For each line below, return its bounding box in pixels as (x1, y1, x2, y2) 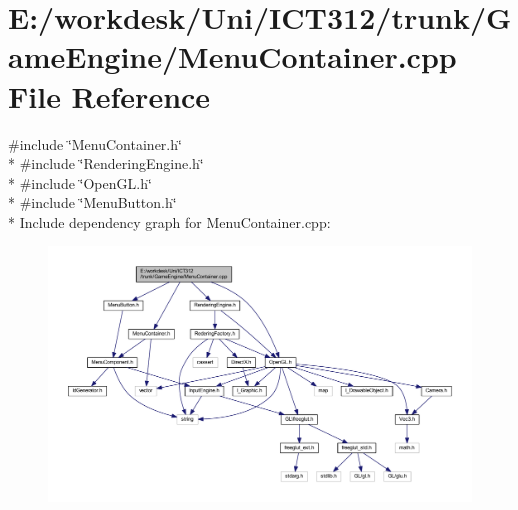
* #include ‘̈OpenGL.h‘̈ (8, 172, 152, 193)
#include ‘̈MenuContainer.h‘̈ (8, 133, 182, 154)
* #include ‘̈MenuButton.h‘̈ (8, 192, 177, 213)
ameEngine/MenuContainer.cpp (8, 36, 457, 77)
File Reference (8, 75, 211, 116)
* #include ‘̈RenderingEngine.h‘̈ (8, 153, 204, 174)
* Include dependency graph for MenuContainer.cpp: (8, 211, 331, 232)
